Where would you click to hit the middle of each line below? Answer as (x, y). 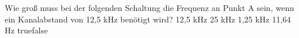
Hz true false (26, 30)
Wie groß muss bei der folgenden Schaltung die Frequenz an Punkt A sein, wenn (149, 7)
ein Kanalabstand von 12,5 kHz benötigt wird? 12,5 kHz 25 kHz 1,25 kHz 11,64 (148, 19)
